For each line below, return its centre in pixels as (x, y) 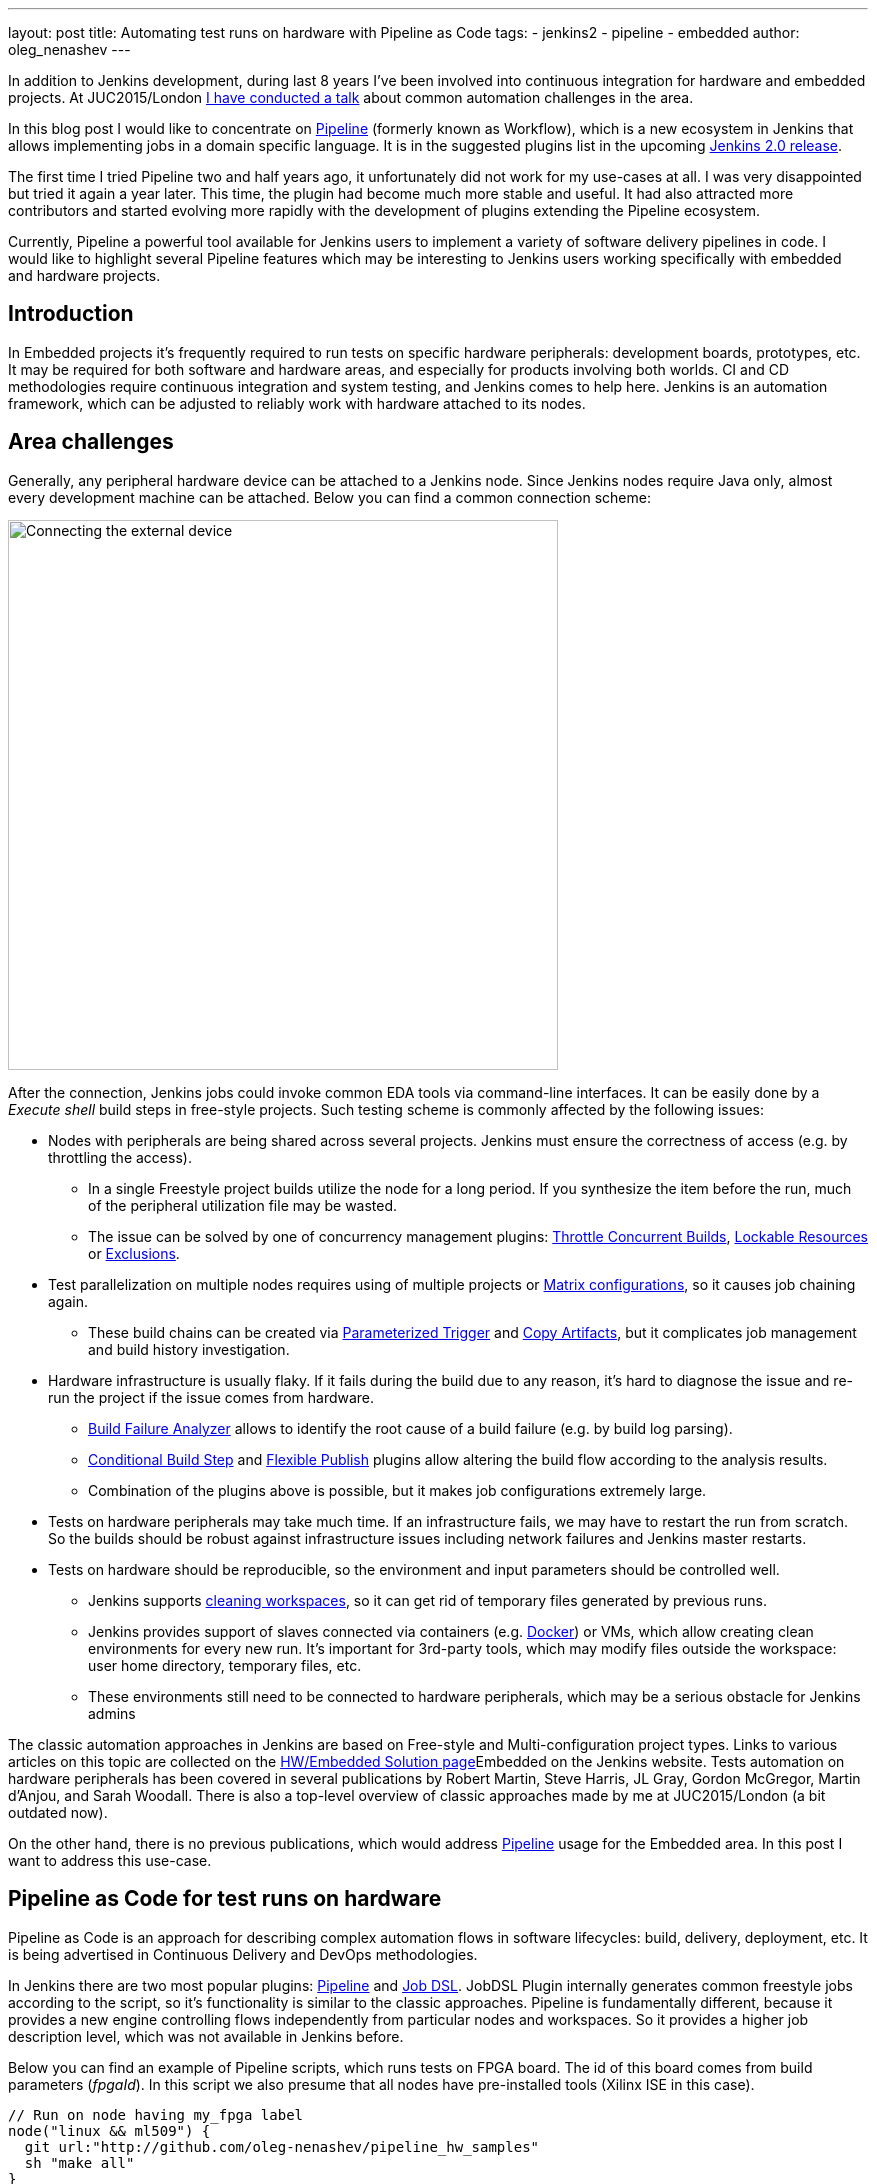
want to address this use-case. (110, 1860)
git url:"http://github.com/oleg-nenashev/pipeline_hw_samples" (282, 2146)
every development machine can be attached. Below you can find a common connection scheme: (329, 497)
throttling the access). (120, 1157)
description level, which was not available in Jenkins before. (206, 2036)
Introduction (71, 314)
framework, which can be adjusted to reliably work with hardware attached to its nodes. (297, 403)
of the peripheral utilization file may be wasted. (243, 1205)
